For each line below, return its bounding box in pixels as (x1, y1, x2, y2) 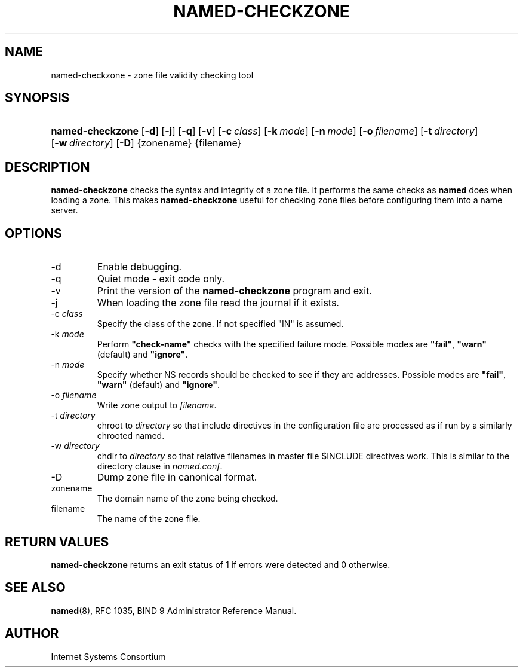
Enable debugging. (97, 261, 182, 273)
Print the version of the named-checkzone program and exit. (97, 285, 373, 297)
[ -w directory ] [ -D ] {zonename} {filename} (51, 137, 242, 149)
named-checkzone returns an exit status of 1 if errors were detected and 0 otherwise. (51, 559, 390, 570)
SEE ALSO (5, 580, 66, 595)
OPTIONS (5, 225, 62, 241)
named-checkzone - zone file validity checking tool (51, 69, 254, 80)
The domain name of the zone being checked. (97, 493, 278, 504)
